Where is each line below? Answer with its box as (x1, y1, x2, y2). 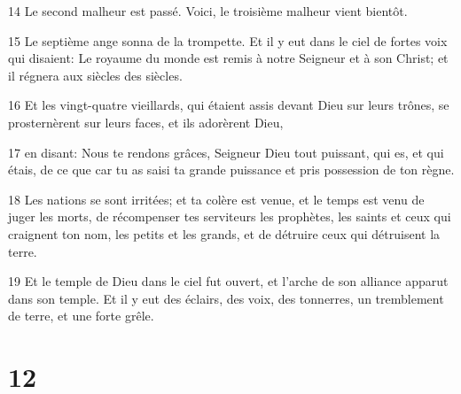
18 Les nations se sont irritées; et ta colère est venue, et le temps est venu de (8, 189, 425, 208)
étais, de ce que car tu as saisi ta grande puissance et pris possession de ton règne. (8, 160, 455, 179)
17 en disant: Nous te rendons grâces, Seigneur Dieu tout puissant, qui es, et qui (8, 143, 444, 161)
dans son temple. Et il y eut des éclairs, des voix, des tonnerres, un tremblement (8, 289, 444, 307)
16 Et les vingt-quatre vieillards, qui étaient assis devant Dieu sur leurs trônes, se (8, 96, 449, 114)
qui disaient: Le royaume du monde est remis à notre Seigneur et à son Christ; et (8, 49, 449, 67)
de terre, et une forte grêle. (8, 306, 154, 325)
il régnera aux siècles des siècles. (8, 66, 183, 84)
